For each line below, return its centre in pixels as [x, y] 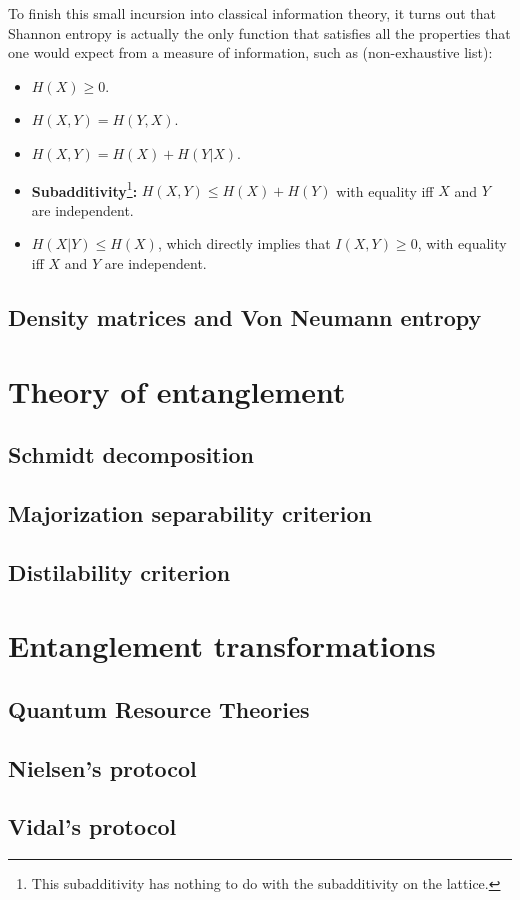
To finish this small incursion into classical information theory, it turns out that [252, 13]
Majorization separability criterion [190, 512]
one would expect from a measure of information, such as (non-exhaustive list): [250, 52]
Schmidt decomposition [131, 454]
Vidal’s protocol [92, 826]
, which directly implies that [244, 243]
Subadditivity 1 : [84, 189]
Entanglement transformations [222, 645]
